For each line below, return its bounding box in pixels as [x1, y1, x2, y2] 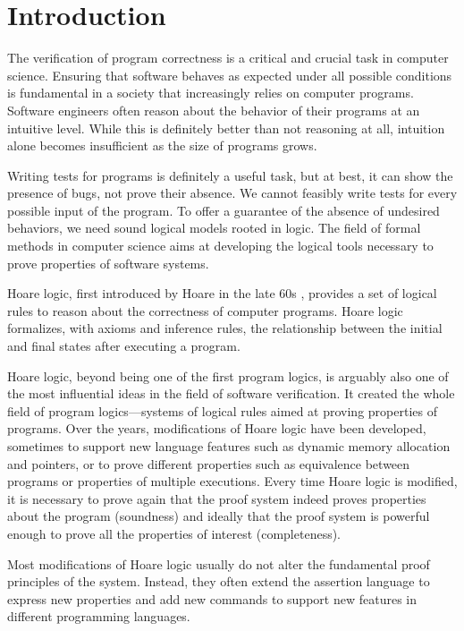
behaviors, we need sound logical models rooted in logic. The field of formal [7, 218, 421, 237]
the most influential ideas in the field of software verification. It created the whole [7, 384, 455, 403]
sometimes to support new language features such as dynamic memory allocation [7, 437, 451, 455]
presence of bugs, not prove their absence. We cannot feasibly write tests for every [7, 183, 458, 202]
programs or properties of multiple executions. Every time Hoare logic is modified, [7, 472, 458, 490]
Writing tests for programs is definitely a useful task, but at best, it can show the [7, 166, 453, 184]
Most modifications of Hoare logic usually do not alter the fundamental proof [7, 554, 430, 573]
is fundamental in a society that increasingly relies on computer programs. [7, 83, 414, 102]
